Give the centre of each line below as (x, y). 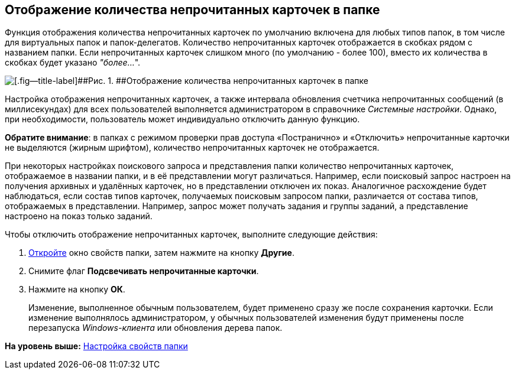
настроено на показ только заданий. (79, 216)
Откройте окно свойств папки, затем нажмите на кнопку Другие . (161, 253)
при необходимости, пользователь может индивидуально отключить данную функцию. (182, 119)
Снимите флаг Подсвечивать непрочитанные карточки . (144, 271)
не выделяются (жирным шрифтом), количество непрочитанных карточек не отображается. (192, 148)
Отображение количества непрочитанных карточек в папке (192, 10)
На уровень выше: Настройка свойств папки (96, 346)
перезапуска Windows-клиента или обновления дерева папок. (156, 328)
